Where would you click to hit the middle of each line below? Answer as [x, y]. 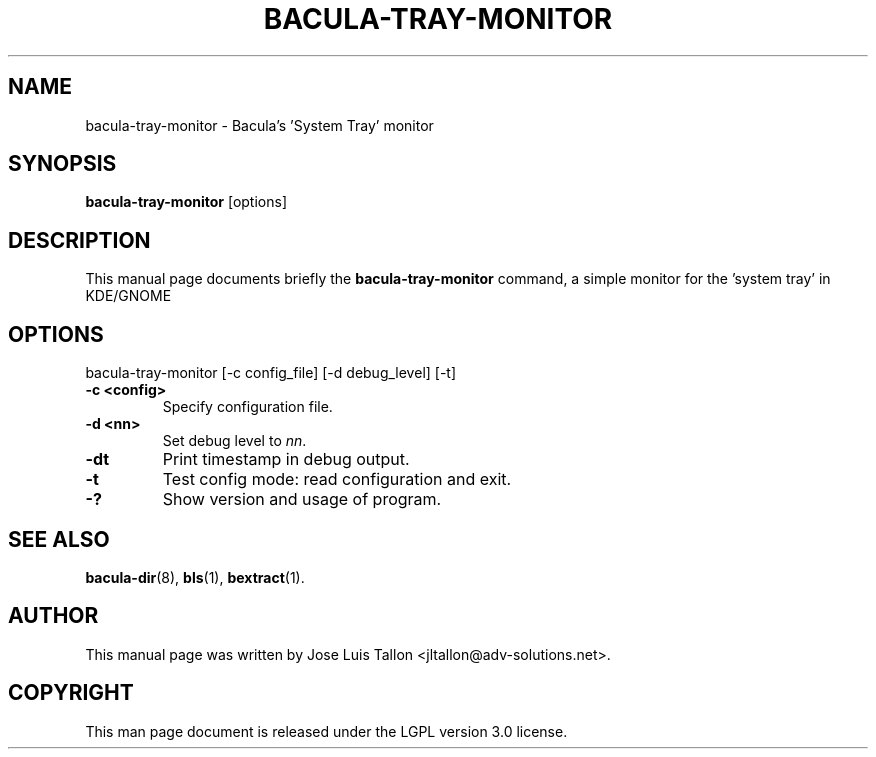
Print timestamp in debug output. [286, 459]
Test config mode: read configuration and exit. [337, 479]
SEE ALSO [59, 539]
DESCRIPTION [79, 240]
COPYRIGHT [71, 693]
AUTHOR [53, 616]
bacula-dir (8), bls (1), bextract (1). [195, 577]
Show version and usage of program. [302, 499]
